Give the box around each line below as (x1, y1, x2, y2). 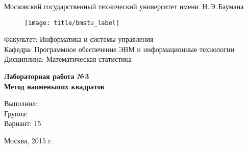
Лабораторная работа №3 (4, 71, 89, 82)
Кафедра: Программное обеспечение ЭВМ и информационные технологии (4, 43, 234, 54)
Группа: (4, 108, 28, 118)
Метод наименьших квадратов (4, 81, 105, 91)
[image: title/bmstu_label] (24, 19, 120, 27)
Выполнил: (4, 98, 38, 109)
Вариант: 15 (4, 118, 41, 129)
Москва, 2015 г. (4, 135, 53, 145)
